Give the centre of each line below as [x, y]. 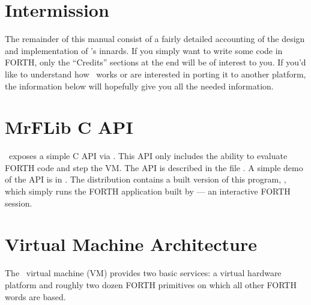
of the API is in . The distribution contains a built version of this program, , [146, 179]
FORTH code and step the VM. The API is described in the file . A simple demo [154, 167]
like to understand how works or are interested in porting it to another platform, [155, 74]
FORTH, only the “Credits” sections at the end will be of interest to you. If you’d [155, 62]
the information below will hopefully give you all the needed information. [139, 86]
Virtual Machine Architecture [131, 244]
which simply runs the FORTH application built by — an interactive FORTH [148, 191]
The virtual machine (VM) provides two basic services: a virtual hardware [143, 273]
